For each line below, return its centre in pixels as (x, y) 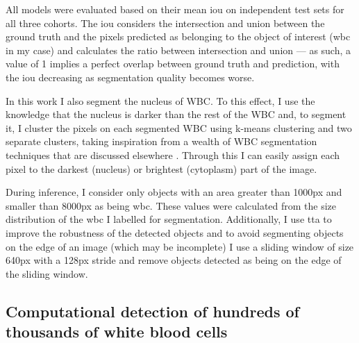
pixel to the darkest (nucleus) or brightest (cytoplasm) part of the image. (161, 168)
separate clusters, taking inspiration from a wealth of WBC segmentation (161, 141)
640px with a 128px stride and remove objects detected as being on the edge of (174, 260)
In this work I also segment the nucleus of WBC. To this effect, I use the (160, 100)
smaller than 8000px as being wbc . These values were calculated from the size (171, 205)
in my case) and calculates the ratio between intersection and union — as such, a (178, 50)
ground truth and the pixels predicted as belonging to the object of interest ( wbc (178, 36)
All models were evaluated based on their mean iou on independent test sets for (175, 9)
